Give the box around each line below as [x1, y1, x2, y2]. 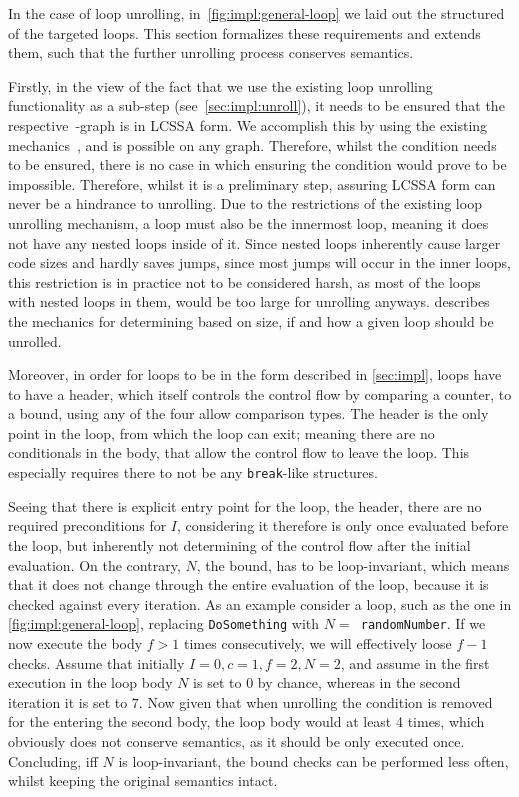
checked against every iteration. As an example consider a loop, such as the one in [8, 593, 512, 614]
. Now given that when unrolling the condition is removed [138, 691, 493, 712]
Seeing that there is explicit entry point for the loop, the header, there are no [8, 495, 482, 516]
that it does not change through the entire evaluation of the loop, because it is [8, 574, 489, 595]
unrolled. [8, 330, 62, 351]
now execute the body [8, 632, 143, 653]
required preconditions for [8, 515, 167, 536]
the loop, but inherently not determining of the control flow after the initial [8, 534, 471, 555]
